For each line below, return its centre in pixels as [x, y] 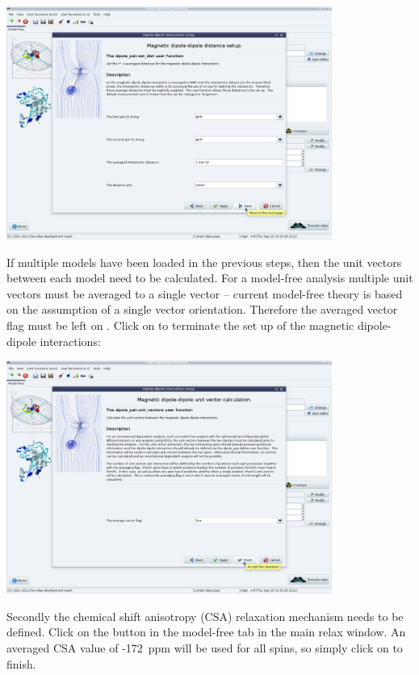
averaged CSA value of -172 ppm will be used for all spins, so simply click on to [205, 647]
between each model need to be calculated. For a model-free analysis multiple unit [210, 278]
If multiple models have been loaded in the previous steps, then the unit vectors [204, 262]
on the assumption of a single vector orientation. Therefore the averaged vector [202, 309]
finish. [21, 663]
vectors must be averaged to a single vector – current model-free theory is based [205, 293]
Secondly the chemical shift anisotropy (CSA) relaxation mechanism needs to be [205, 616]
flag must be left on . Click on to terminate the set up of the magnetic [180, 325]
